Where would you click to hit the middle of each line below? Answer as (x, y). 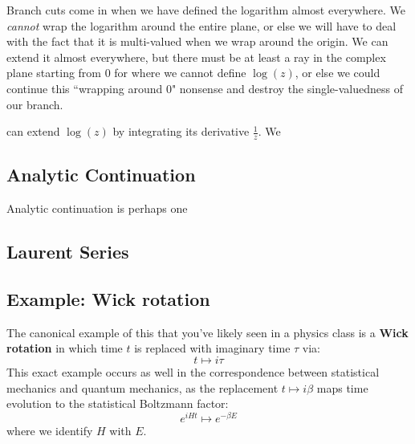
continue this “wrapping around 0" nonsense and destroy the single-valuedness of (205, 88)
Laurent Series (68, 252)
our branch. (35, 104)
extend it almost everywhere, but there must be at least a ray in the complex (196, 57)
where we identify (50, 430)
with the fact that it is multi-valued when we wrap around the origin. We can (197, 41)
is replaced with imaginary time (212, 348)
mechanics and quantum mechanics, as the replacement (142, 387)
